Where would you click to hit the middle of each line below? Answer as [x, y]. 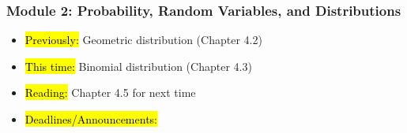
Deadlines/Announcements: [91, 119]
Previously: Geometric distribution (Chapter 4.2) [143, 40]
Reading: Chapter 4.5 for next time [110, 92]
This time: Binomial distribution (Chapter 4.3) [138, 66]
